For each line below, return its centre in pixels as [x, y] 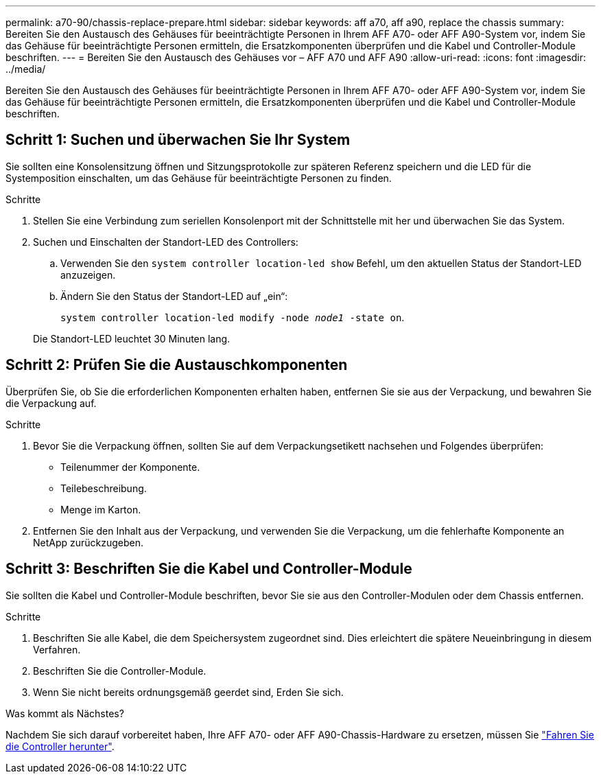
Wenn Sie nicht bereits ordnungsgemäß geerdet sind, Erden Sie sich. [188, 692]
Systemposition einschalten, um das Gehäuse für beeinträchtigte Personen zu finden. [199, 178]
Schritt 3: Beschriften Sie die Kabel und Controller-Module [209, 569]
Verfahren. [57, 649]
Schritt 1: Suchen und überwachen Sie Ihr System [178, 140]
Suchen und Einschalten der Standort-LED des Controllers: [166, 242]
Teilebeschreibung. [104, 488]
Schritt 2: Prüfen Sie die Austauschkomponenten [177, 365]
